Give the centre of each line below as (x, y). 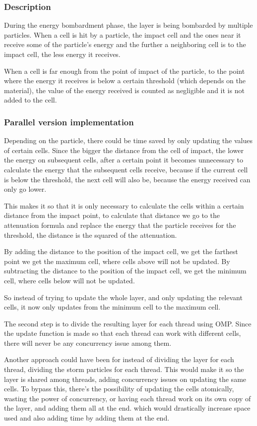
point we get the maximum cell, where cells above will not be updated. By (117, 261)
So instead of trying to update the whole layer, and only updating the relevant (123, 297)
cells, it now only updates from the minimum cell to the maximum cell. (112, 307)
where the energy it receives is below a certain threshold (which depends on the (125, 80)
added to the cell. (31, 100)
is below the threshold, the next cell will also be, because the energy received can (127, 179)
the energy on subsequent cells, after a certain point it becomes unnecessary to (124, 160)
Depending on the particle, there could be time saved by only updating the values (128, 140)
